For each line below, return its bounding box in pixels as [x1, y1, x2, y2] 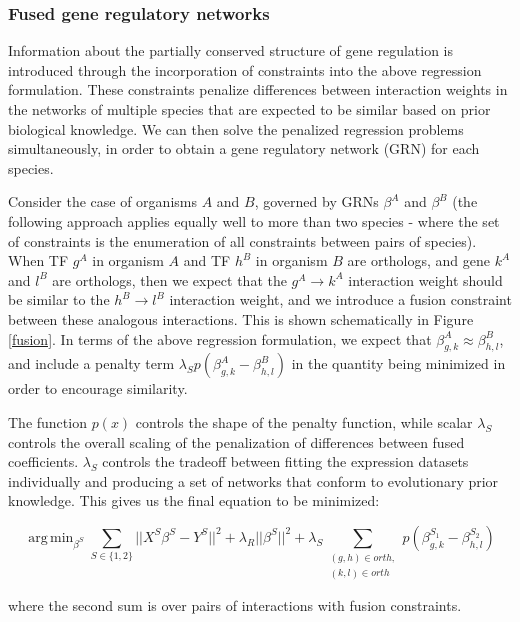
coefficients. [8, 451, 79, 472]
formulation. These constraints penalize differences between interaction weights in [8, 79, 508, 100]
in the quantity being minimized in [291, 353, 506, 374]
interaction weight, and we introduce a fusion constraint [169, 289, 512, 310]
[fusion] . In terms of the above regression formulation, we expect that [8, 328, 432, 349]
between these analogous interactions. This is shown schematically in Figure [8, 308, 474, 329]
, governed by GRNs [254, 191, 379, 212]
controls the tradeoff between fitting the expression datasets [102, 451, 469, 472]
